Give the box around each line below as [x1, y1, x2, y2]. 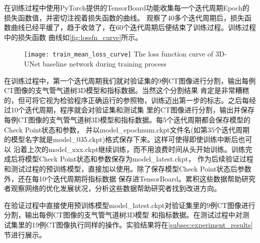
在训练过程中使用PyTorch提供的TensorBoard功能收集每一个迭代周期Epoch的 [4, 2, 249, 12]
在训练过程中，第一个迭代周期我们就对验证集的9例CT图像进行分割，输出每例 [4, 75, 256, 85]
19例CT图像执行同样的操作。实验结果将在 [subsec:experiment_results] [31, 219, 253, 229]
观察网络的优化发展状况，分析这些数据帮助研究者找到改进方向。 [10, 183, 221, 193]
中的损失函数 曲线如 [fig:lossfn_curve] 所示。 [4, 31, 142, 42]
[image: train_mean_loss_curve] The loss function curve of [24, 48, 213, 59]
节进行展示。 [4, 229, 46, 239]
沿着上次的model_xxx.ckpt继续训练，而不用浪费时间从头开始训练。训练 [13, 143, 245, 154]
